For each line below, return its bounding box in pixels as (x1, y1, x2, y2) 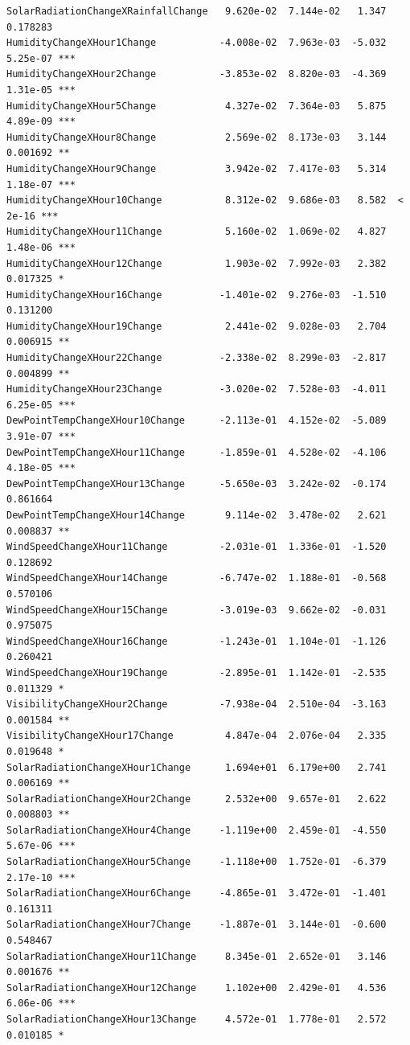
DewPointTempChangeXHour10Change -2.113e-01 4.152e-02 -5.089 (6, 415, 387, 427)
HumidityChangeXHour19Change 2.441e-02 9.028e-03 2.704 (6, 320, 387, 332)
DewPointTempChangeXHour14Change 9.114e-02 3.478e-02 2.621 (6, 510, 387, 521)
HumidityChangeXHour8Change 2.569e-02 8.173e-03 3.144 (6, 131, 387, 143)
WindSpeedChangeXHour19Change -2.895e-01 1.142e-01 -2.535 (6, 666, 387, 678)
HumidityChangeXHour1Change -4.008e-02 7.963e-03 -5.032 (6, 37, 387, 49)
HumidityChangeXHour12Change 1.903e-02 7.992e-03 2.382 (6, 257, 387, 269)
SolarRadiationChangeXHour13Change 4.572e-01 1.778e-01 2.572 (6, 1014, 387, 1025)
